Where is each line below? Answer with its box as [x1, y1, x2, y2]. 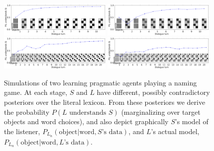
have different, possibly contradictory [97, 87, 210, 97]
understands [69, 109, 107, 116]
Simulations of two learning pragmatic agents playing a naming [4, 77, 197, 87]
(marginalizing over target [121, 106, 201, 117]
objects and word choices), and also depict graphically [4, 116, 169, 127]
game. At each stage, [4, 87, 68, 97]
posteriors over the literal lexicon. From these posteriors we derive [4, 96, 206, 107]
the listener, [4, 126, 40, 136]
